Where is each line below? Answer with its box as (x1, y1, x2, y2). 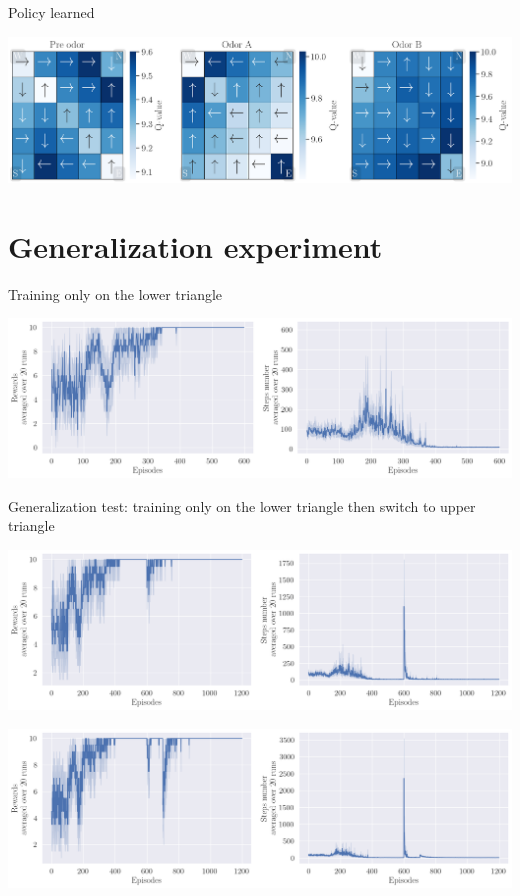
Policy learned (8, 2, 95, 22)
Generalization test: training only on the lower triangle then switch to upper (8, 495, 476, 516)
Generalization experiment (8, 225, 383, 266)
